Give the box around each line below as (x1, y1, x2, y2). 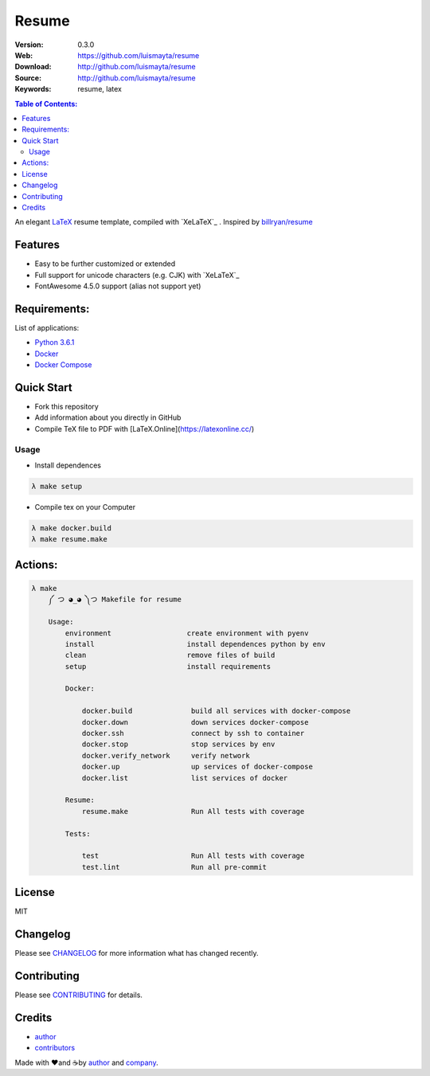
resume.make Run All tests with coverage (81, 807, 305, 816)
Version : (14, 40, 44, 49)
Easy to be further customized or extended (34, 259, 176, 268)
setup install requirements (64, 662, 272, 671)
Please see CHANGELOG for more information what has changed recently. (14, 949, 259, 958)
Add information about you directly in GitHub (34, 413, 182, 422)
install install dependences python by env (64, 640, 326, 648)
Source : (14, 72, 42, 83)
